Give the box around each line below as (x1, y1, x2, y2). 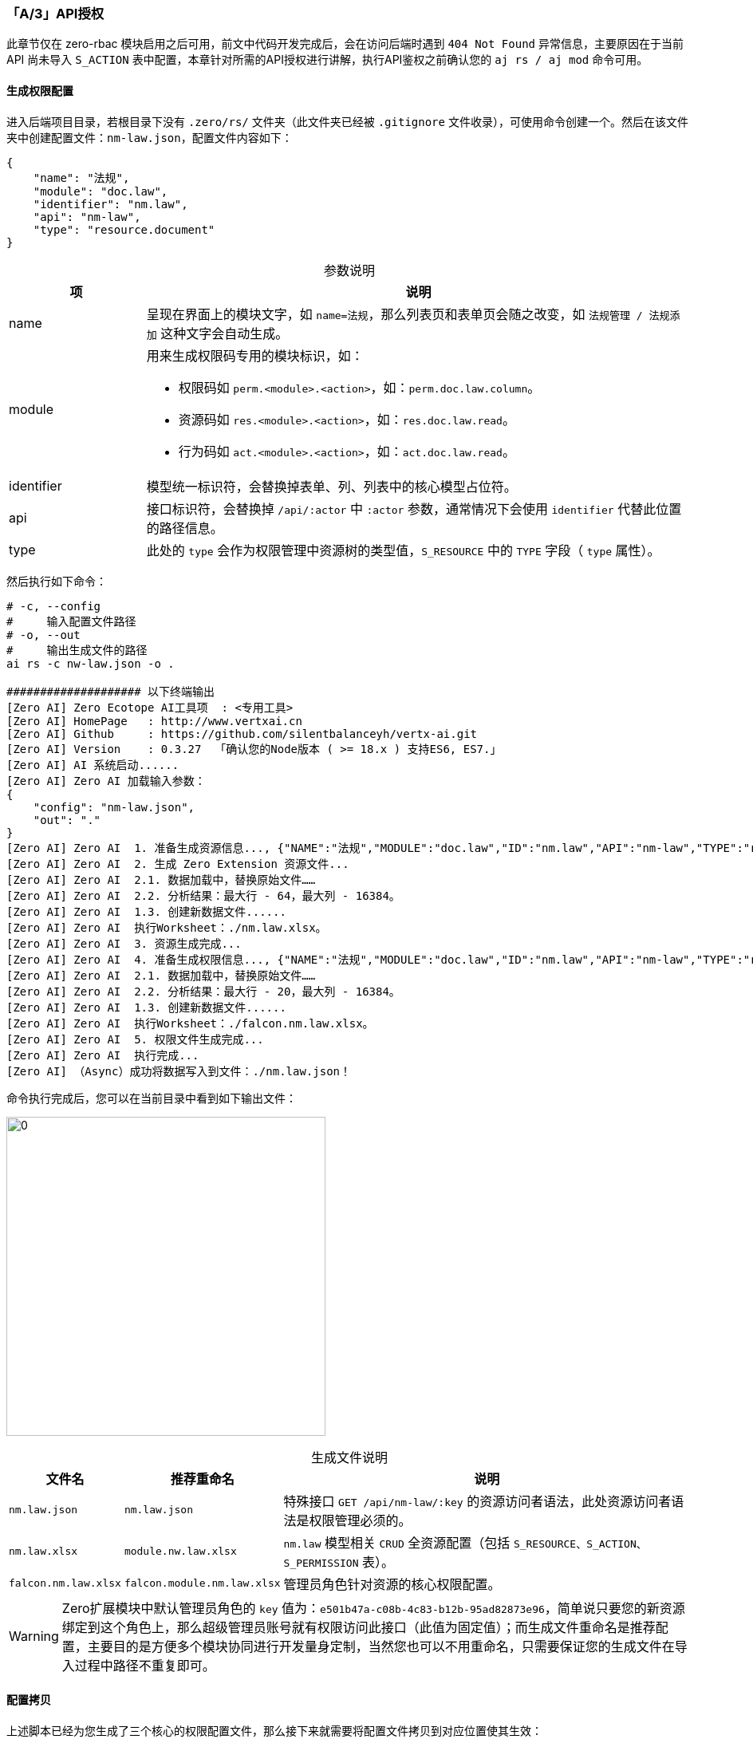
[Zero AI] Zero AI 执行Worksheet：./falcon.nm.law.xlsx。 (6, 1016, 374, 1030)
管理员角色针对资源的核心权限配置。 (283, 1575, 501, 1592)
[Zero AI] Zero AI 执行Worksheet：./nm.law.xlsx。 (6, 921, 327, 934)
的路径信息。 (146, 519, 223, 536)
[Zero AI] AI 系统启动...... (6, 758, 179, 771)
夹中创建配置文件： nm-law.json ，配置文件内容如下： (6, 130, 293, 144)
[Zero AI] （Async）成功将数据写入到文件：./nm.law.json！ (6, 1064, 352, 1078)
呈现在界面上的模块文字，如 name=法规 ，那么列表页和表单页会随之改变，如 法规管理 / (146, 306, 643, 322)
